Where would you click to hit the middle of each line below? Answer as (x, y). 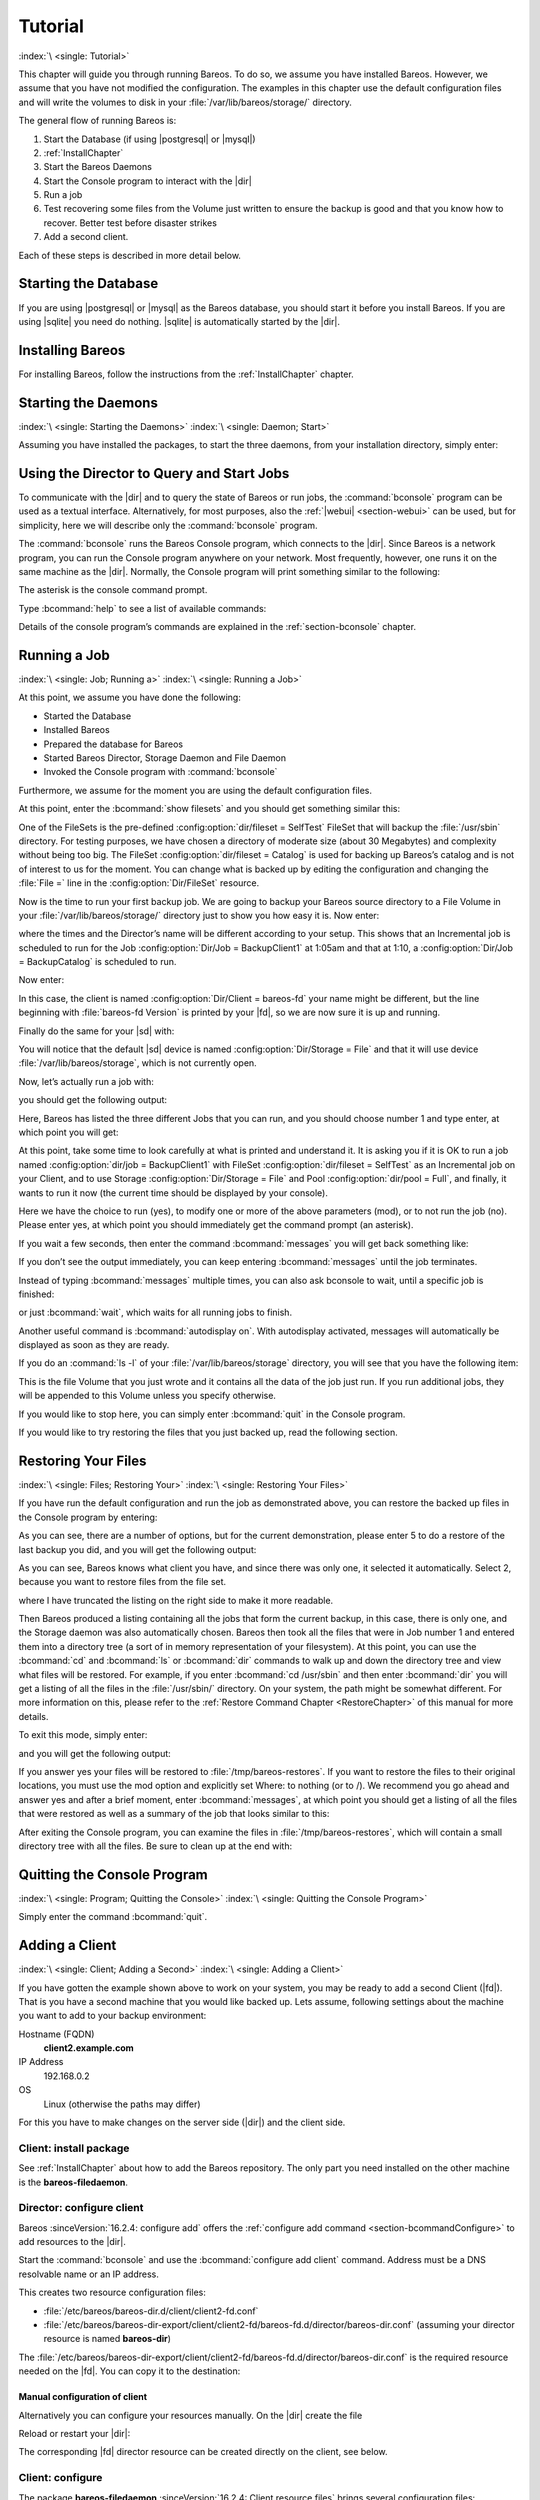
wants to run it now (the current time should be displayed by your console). (173, 1192)
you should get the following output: (93, 1100)
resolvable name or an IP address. (88, 2274)
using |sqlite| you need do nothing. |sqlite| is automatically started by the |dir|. (179, 321)
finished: (36, 1294)
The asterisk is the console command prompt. (113, 590)
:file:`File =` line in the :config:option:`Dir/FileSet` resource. (139, 883)
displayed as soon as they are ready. (94, 1345)
